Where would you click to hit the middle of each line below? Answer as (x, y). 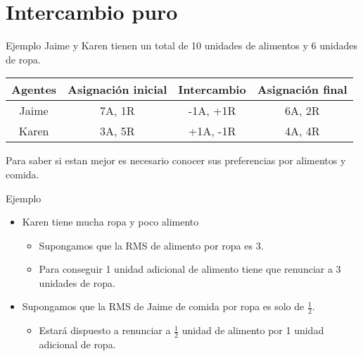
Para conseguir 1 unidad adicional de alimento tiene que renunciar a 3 (190, 269)
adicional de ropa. (77, 344)
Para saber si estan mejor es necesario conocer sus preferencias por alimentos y (176, 160)
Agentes (34, 90)
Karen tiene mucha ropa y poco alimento (110, 222)
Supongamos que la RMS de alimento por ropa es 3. (151, 245)
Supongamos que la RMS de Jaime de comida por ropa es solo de (163, 306)
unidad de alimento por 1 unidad (253, 330)
